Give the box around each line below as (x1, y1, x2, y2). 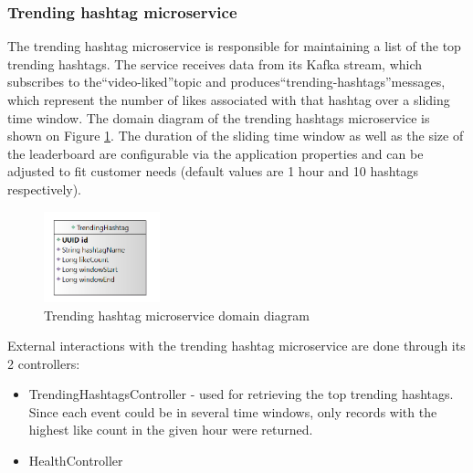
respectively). (7, 179, 82, 198)
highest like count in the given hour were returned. (28, 420, 313, 439)
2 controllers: (7, 353, 80, 373)
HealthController (28, 451, 123, 470)
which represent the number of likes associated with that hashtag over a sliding (7, 90, 450, 109)
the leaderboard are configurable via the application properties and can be (7, 143, 424, 163)
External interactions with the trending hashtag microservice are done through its (7, 336, 466, 355)
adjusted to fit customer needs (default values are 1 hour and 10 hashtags (7, 162, 419, 181)
